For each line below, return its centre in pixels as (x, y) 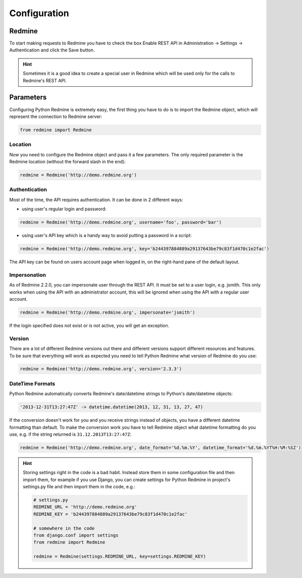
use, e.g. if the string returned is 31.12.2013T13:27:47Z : (70, 434)
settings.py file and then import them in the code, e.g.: (79, 487)
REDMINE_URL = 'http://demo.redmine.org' (85, 507)
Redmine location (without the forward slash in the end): (67, 162)
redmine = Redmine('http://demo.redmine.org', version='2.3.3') (101, 369)
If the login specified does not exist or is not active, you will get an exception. (89, 325)
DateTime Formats (32, 383)
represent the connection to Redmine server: (56, 117)
